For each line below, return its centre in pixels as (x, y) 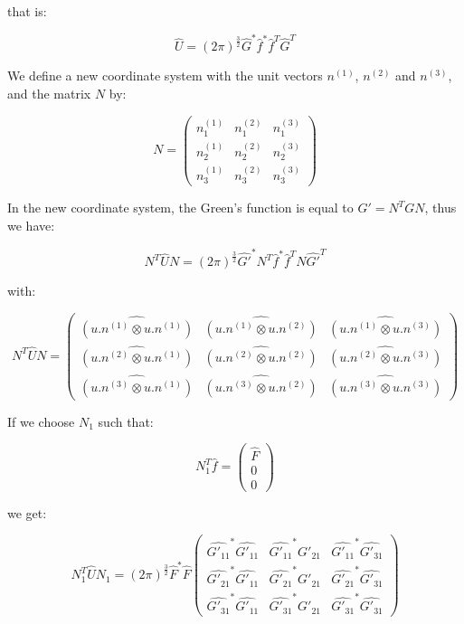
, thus (440, 208)
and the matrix (49, 93)
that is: (27, 11)
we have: (31, 225)
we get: (27, 512)
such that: (126, 421)
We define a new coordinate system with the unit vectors (165, 76)
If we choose (41, 421)
